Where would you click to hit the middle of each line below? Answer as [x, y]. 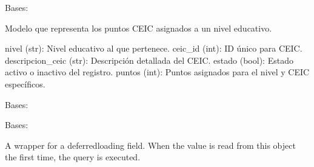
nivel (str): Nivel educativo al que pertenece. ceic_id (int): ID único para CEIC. [154, 48]
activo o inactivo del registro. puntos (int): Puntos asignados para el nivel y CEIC [157, 72]
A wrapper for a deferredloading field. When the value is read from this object [150, 145]
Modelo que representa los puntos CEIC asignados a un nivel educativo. [139, 28]
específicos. [25, 83]
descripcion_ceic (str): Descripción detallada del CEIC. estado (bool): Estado [149, 60]
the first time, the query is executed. [73, 157]
